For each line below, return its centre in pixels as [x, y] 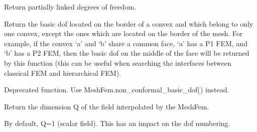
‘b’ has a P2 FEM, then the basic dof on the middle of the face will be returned [127, 53]
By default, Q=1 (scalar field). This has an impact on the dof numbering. [117, 123]
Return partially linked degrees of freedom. [70, 7]
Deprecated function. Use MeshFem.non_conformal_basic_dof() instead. [117, 90]
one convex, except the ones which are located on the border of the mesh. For [123, 33]
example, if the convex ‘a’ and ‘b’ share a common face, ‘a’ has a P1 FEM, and [126, 43]
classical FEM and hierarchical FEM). [63, 73]
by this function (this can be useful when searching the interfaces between [118, 62]
